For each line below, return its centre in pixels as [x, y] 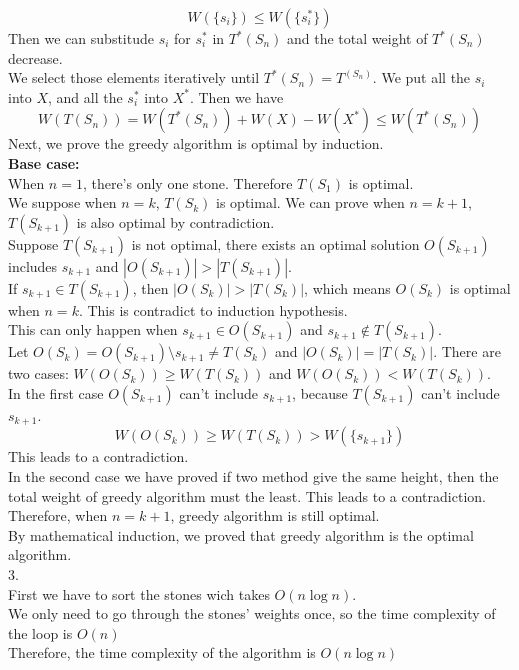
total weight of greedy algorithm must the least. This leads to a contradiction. [247, 495]
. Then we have [236, 96]
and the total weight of [357, 38]
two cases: [38, 373]
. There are [467, 351]
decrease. [35, 57]
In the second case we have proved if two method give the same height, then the [253, 475]
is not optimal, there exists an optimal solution [275, 243]
